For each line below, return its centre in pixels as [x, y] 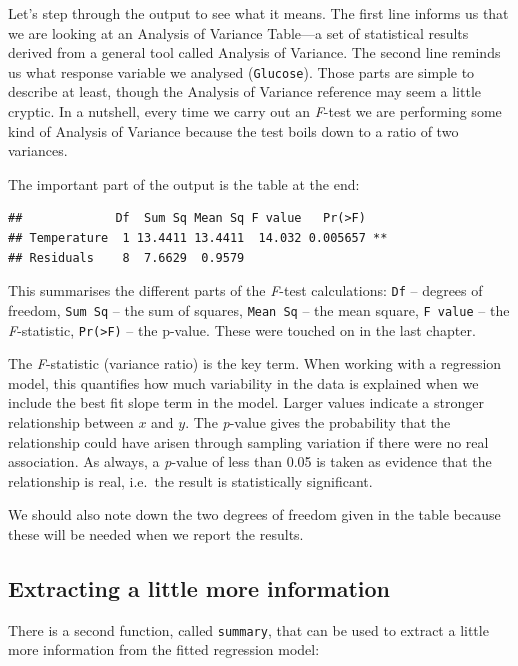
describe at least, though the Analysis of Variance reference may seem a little [244, 91]
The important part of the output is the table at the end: [184, 183]
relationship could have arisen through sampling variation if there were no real [248, 441]
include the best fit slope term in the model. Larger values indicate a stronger [246, 402]
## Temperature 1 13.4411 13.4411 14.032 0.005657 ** [198, 238]
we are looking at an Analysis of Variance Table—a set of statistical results [238, 32]
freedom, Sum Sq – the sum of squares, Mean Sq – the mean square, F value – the [259, 309]
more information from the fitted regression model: [164, 649]
